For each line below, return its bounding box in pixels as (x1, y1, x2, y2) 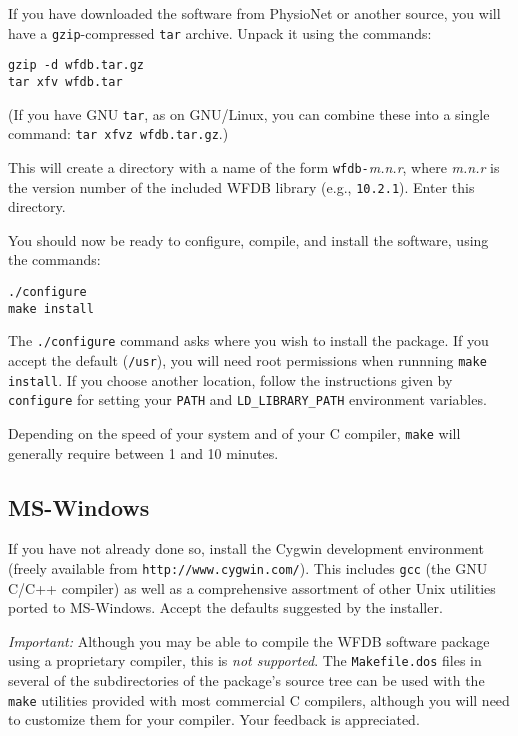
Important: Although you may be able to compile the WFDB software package (8, 630, 490, 651)
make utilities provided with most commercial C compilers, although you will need (8, 689, 510, 710)
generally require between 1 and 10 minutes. (8, 442, 279, 463)
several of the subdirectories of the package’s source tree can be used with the (8, 670, 485, 691)
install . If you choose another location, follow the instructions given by (8, 369, 453, 390)
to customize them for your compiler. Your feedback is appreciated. (8, 709, 420, 730)
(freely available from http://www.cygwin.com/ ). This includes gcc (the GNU (8, 557, 488, 578)
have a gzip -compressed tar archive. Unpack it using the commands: (8, 22, 432, 43)
